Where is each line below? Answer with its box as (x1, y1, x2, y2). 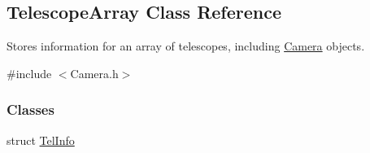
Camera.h (70, 64, 119, 81)
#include (7, 64, 52, 81)
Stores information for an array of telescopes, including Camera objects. (7, 37, 365, 55)
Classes (7, 99, 54, 120)
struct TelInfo (7, 131, 75, 148)
